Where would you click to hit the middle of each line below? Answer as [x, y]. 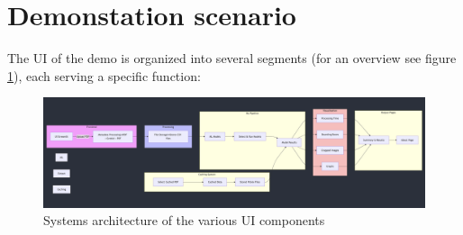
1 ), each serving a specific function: [104, 75]
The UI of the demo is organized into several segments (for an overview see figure [232, 58]
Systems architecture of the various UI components [184, 220]
